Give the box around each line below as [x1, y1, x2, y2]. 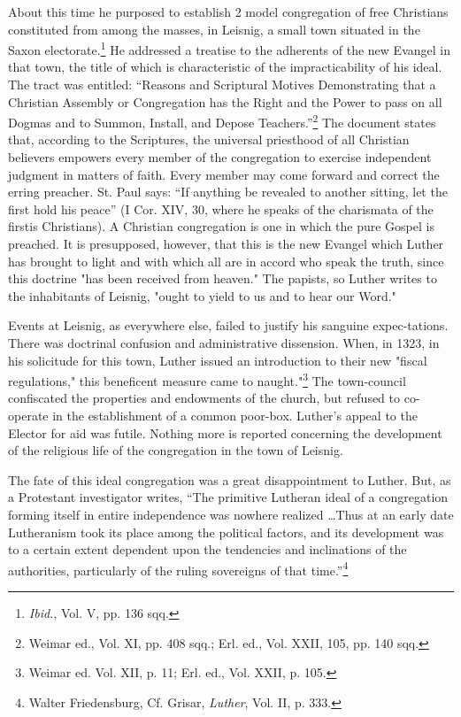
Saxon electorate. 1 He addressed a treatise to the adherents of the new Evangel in [8, 38, 450, 58]
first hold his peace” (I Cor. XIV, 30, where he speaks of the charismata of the [8, 199, 434, 218]
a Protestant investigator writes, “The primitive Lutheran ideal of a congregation [8, 488, 449, 506]
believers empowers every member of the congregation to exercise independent [8, 148, 432, 166]
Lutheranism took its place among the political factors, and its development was [8, 522, 444, 541]
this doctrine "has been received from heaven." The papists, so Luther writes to [8, 269, 437, 288]
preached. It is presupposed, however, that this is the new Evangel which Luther [8, 235, 444, 253]
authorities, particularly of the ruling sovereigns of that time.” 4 [8, 558, 349, 579]
